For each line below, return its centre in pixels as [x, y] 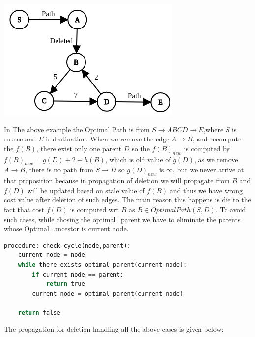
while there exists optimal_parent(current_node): [102, 265]
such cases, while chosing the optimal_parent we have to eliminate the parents [122, 219]
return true [65, 284]
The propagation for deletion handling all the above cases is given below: [114, 329]
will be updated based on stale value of [86, 190]
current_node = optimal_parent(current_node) [108, 294]
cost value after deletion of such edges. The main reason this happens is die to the [127, 200]
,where [213, 129]
